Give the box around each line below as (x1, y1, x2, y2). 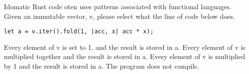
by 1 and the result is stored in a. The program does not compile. (4, 61, 199, 71)
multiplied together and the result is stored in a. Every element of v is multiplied (4, 51, 246, 61)
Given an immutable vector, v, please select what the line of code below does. (4, 11, 235, 21)
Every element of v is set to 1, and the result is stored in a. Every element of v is (4, 42, 246, 52)
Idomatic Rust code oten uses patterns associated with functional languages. (4, 1, 231, 11)
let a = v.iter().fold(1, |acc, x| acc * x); (4, 28, 154, 35)
